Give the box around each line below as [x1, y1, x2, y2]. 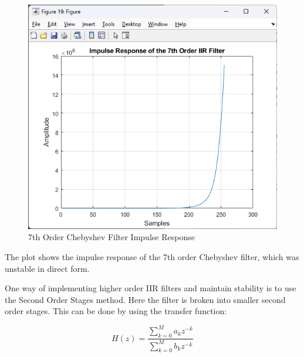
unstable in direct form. [5, 262, 90, 274]
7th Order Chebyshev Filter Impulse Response [28, 231, 195, 243]
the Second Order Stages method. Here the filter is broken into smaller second [5, 293, 286, 305]
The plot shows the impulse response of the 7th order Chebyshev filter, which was [5, 250, 299, 262]
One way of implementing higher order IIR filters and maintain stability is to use [5, 282, 296, 294]
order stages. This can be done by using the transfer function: [5, 305, 227, 317]
